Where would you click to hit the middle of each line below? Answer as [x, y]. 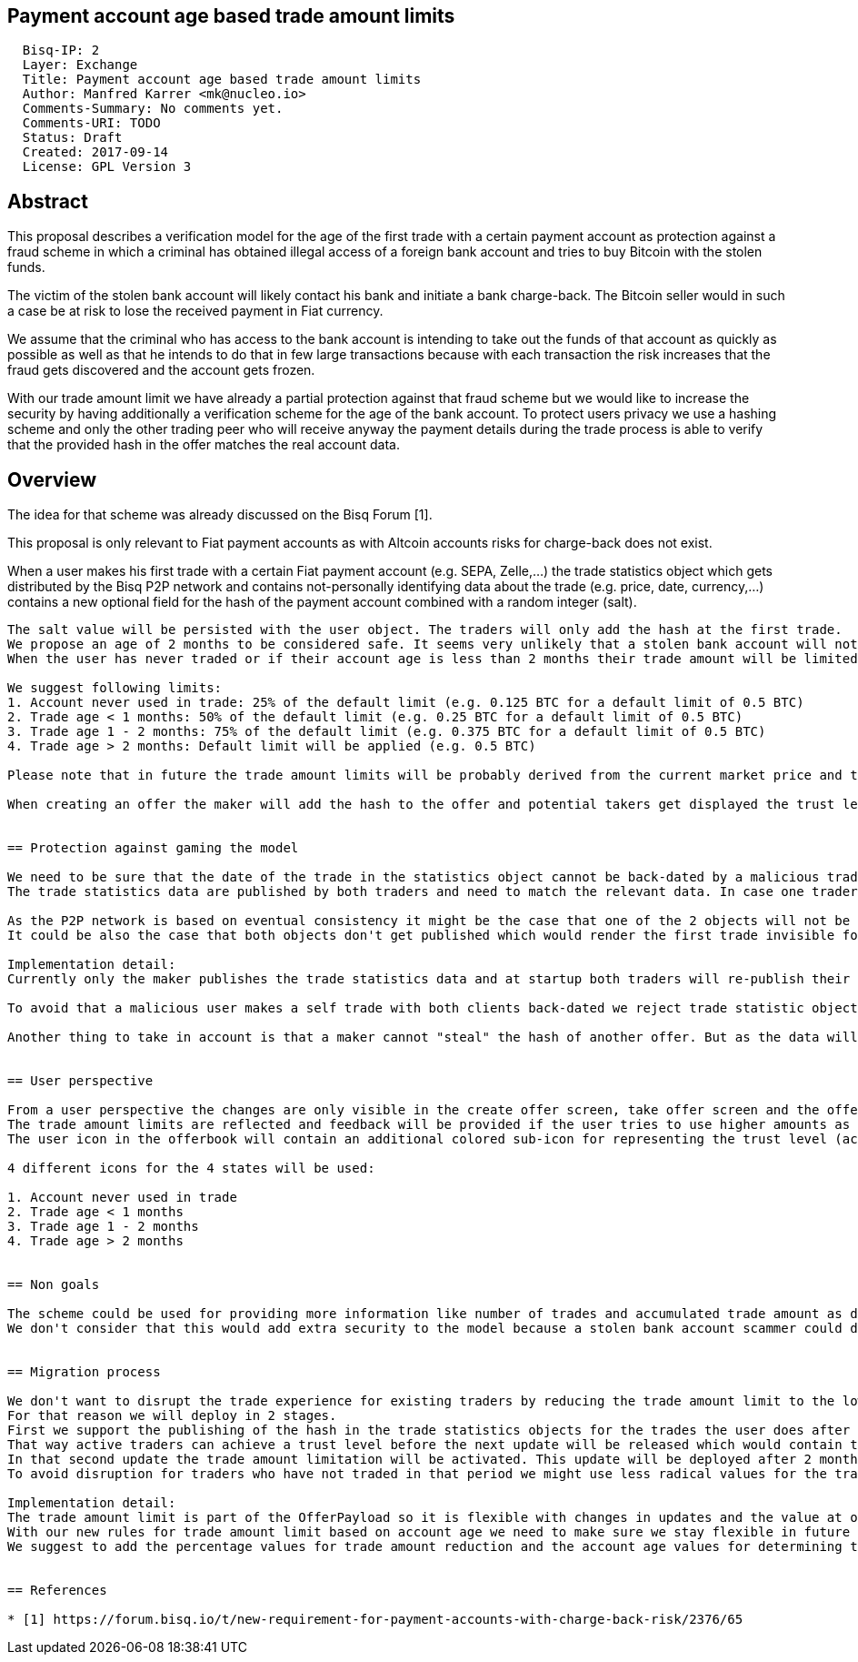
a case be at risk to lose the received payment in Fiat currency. [195, 311]
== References [57, 1591]
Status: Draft [72, 138]
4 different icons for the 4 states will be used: [191, 1168]
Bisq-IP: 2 [61, 50]
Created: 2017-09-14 [95, 152]
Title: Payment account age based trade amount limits [222, 80]
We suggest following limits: [115, 688]
